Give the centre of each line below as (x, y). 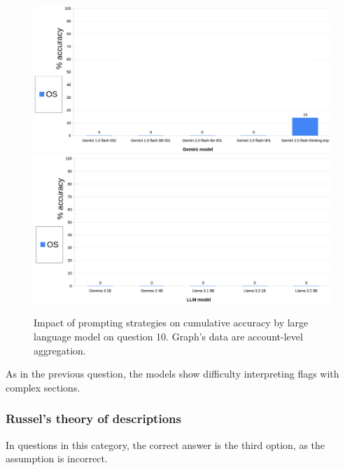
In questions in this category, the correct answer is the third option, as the (166, 444)
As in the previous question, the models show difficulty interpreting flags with (172, 374)
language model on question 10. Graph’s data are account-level (168, 337)
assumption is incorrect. (57, 458)
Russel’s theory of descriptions (93, 419)
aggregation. (60, 350)
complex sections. (43, 387)
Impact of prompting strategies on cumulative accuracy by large (171, 323)
